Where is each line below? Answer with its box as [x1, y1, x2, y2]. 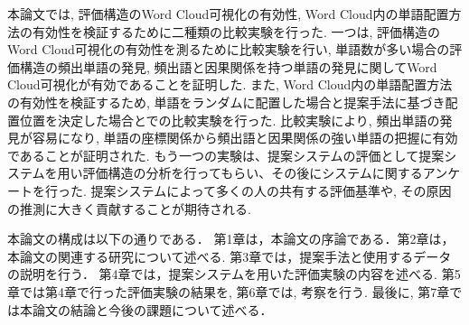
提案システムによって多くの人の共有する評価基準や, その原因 [90, 181, 452, 200]
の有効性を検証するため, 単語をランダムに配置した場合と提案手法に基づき [7, 92, 446, 111]
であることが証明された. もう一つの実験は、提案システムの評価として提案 [7, 145, 445, 164]
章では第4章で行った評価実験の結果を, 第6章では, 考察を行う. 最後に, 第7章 [7, 282, 450, 301]
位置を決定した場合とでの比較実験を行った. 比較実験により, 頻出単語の [19, 110, 440, 129]
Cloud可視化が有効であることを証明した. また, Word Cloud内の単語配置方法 [7, 75, 453, 94]
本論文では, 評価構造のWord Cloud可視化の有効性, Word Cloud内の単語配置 [7, 5, 449, 23]
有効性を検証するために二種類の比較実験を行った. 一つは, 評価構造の [32, 22, 441, 41]
